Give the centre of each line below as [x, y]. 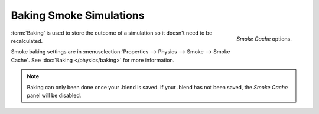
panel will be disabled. [54, 95]
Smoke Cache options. [264, 39]
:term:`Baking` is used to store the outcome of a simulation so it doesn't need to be [112, 33]
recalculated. [27, 41]
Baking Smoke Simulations [78, 15]
